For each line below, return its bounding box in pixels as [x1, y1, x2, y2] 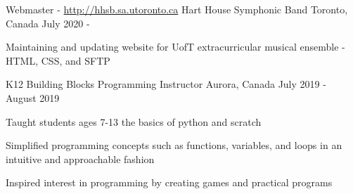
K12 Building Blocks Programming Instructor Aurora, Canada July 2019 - [6, 77, 326, 91]
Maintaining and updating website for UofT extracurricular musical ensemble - [6, 39, 345, 54]
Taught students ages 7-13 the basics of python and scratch [6, 114, 262, 129]
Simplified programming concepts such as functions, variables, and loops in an [6, 138, 342, 153]
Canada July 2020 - [6, 15, 90, 30]
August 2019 [6, 90, 60, 105]
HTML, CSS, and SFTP [6, 53, 110, 67]
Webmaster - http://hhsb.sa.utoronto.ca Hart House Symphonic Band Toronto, [6, 2, 348, 16]
